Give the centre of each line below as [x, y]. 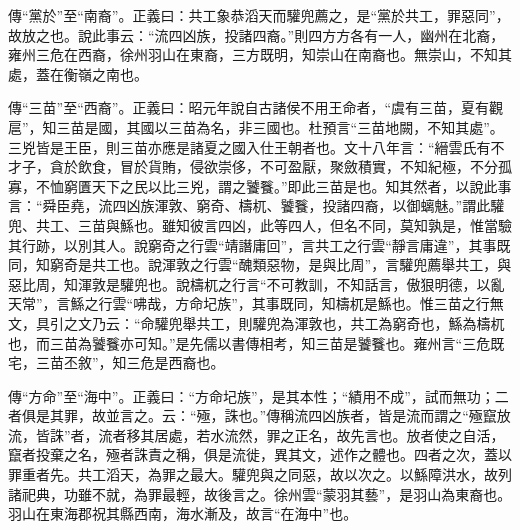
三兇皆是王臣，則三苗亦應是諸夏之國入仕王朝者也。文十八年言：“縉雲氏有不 [256, 146]
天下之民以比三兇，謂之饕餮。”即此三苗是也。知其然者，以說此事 [301, 185]
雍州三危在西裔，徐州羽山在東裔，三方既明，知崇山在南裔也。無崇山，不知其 [260, 54]
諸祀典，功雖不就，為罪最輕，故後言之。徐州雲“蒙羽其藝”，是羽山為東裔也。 [260, 493]
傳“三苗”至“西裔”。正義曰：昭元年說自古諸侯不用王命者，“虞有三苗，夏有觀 [256, 107]
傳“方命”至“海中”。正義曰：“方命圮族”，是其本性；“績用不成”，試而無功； [251, 395]
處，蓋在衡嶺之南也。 [78, 73]
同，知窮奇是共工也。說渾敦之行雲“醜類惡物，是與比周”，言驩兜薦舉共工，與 [260, 264]
